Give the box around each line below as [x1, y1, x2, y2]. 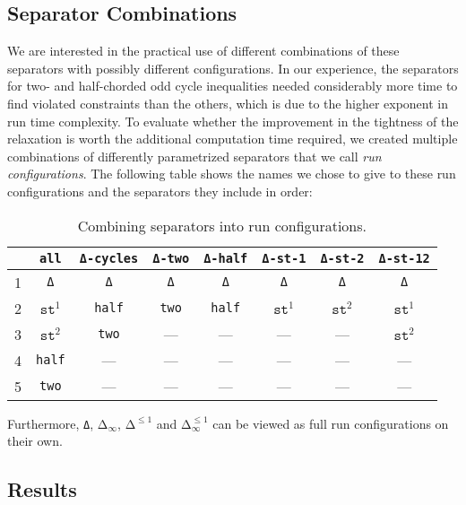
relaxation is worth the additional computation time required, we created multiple [7, 129, 458, 148]
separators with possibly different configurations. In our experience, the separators [7, 58, 459, 77]
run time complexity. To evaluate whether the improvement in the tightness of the [7, 111, 459, 130]
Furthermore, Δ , [7, 414, 94, 432]
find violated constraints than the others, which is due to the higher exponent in [7, 93, 449, 112]
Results [7, 475, 77, 503]
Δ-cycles [79, 250, 139, 266]
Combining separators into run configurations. [77, 214, 367, 236]
